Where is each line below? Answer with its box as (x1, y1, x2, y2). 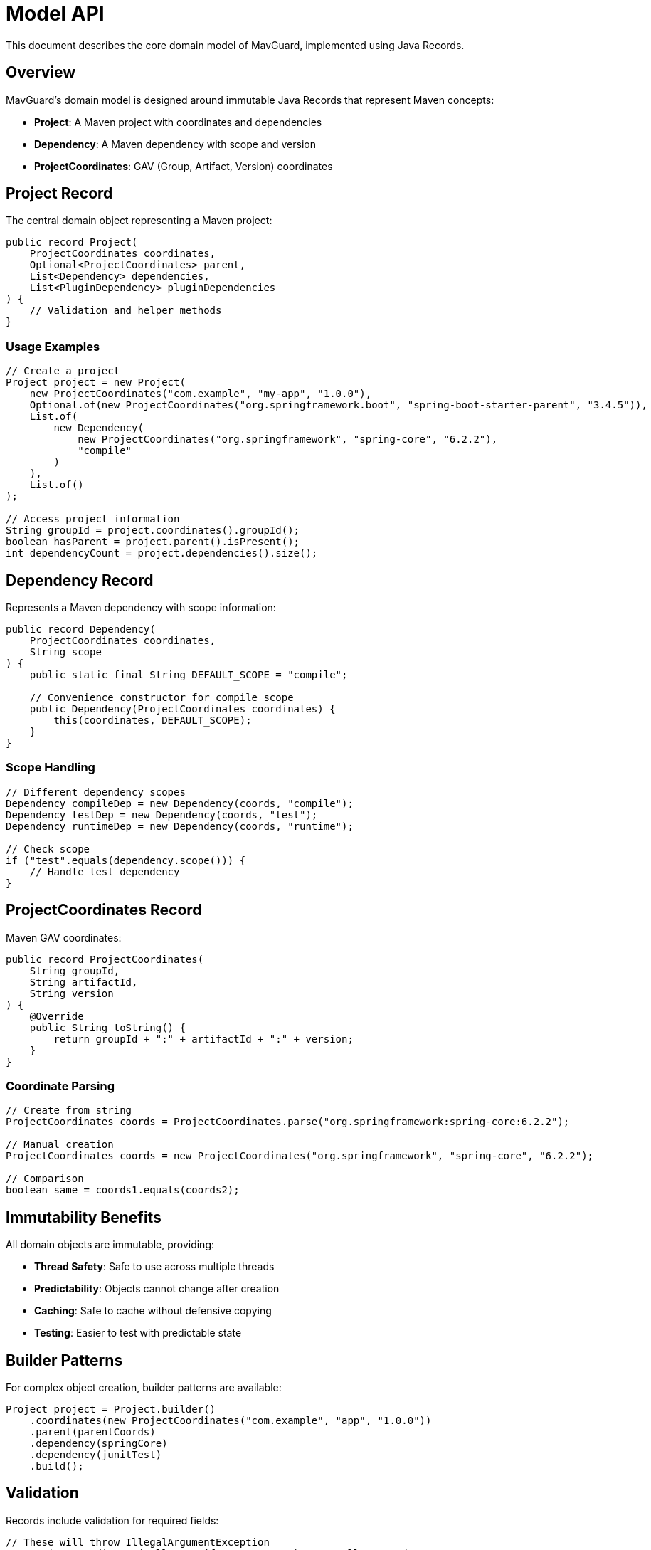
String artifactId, (29, 976, 138, 988)
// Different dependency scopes (6, 786, 186, 798)
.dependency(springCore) (29, 1438, 168, 1450)
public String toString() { (29, 1021, 186, 1033)
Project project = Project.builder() (6, 1403, 216, 1415)
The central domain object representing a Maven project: (6, 214, 272, 227)
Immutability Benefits (6, 1208, 162, 1226)
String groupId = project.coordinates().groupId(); (6, 524, 300, 537)
